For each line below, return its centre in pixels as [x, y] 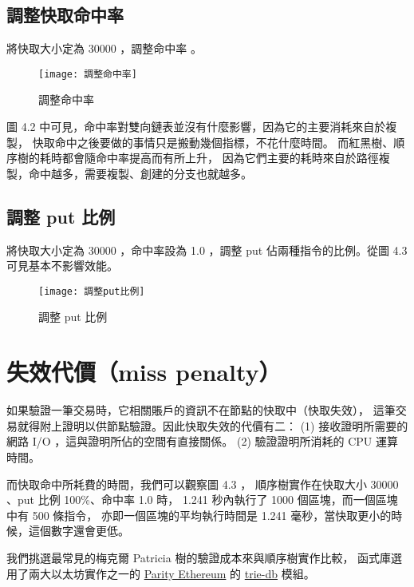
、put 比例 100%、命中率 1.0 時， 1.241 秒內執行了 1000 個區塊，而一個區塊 [202, 500]
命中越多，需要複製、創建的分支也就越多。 [140, 173]
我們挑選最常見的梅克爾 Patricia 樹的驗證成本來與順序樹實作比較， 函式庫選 [205, 557]
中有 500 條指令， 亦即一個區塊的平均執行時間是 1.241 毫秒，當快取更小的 [199, 515]
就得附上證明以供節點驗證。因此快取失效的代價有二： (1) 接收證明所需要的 [213, 425]
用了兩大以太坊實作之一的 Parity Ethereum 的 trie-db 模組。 [161, 573]
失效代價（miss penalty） [144, 372]
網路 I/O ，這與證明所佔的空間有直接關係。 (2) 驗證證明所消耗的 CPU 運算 [202, 441]
